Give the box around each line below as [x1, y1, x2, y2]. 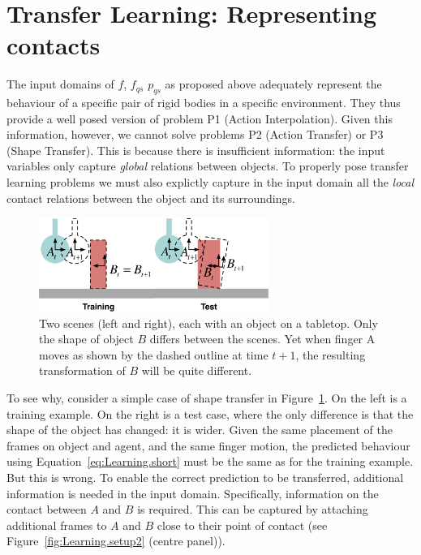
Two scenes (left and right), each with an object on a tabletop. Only [39, 314, 378, 331]
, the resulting [295, 346, 366, 363]
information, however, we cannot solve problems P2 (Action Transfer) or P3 [6, 126, 384, 143]
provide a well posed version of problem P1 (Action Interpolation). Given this [6, 110, 393, 127]
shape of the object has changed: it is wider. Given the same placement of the [6, 421, 393, 438]
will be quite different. [141, 362, 252, 379]
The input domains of [6, 75, 114, 92]
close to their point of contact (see [157, 516, 328, 533]
